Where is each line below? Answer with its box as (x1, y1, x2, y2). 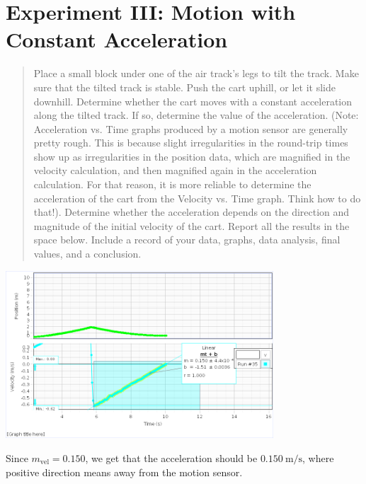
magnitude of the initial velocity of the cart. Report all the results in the (33, 218, 350, 233)
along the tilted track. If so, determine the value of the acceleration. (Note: (33, 108, 359, 122)
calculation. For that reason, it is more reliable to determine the (33, 177, 311, 192)
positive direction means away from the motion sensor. (6, 464, 243, 479)
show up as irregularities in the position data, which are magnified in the (33, 149, 350, 163)
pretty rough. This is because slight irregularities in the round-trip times (33, 135, 348, 150)
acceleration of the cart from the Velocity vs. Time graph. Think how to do (33, 190, 361, 205)
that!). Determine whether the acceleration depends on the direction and (33, 204, 350, 219)
